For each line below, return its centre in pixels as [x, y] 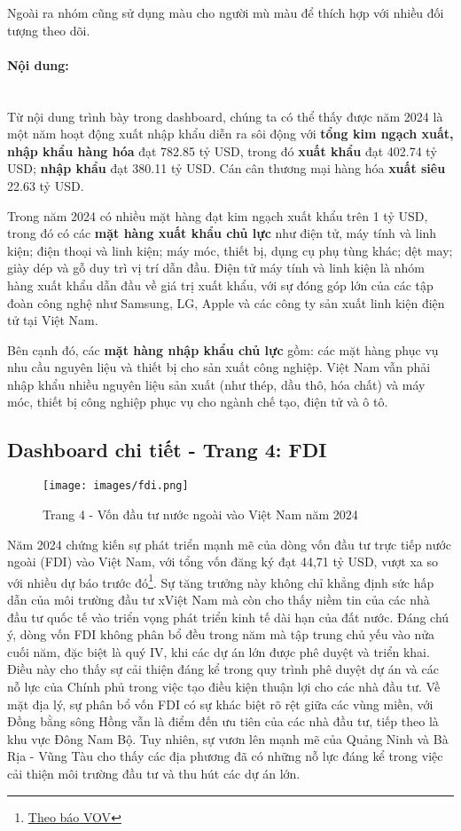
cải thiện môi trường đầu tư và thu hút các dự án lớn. [154, 773]
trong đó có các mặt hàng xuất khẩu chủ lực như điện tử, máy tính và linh [222, 233]
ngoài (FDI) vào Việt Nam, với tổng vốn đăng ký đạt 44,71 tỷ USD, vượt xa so [223, 562]
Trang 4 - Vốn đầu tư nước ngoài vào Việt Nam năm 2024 [200, 514]
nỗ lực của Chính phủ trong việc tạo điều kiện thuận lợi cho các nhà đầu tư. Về [224, 686]
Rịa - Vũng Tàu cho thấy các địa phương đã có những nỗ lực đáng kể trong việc [225, 756]
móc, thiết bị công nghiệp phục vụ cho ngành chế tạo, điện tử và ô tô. [198, 402]
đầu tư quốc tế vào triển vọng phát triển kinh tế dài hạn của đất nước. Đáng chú [228, 617]
